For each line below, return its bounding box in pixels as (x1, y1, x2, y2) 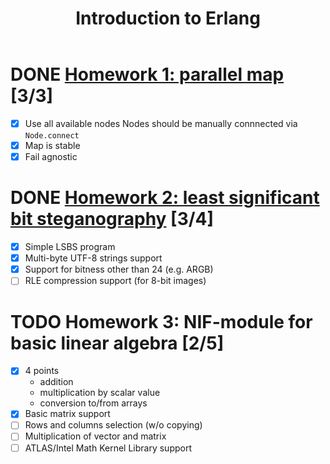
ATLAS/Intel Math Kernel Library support (24, 442, 193, 454)
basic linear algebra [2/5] (10, 332, 225, 354)
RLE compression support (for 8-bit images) (24, 275, 207, 287)
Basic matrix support (24, 408, 111, 420)
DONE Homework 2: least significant (10, 187, 320, 209)
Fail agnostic (24, 151, 78, 163)
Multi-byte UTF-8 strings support (24, 252, 163, 264)
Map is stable (24, 140, 81, 151)
